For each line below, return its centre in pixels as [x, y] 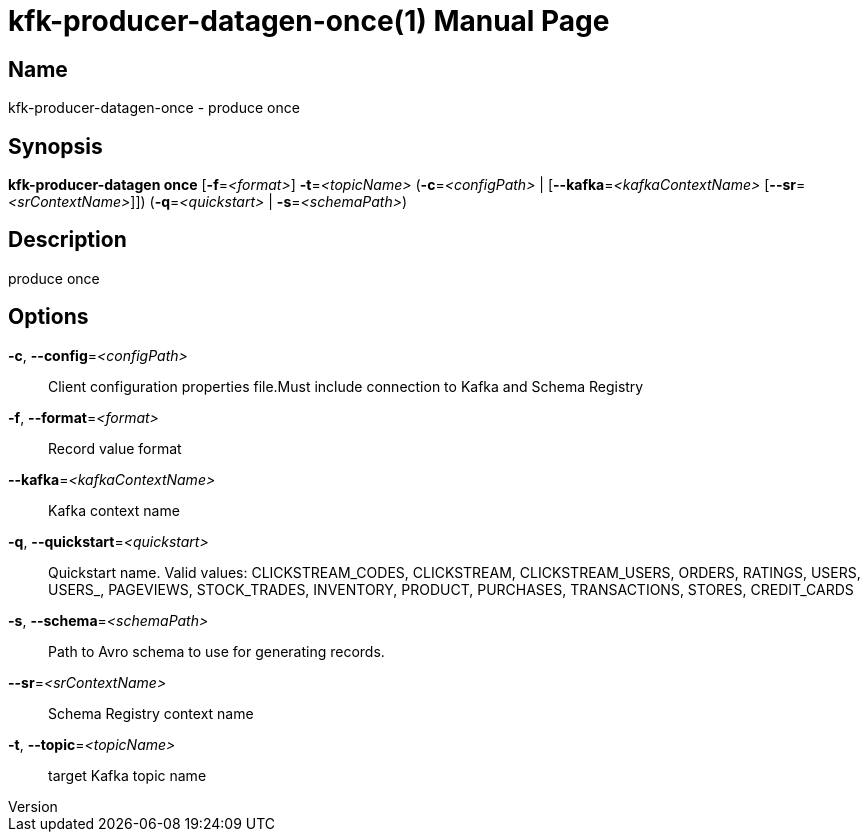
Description [67, 240]
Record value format [115, 448]
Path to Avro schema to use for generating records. [216, 651]
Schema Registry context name [151, 713]
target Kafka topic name [127, 775]
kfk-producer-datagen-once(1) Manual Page [309, 21]
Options [48, 317]
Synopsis [55, 146]
